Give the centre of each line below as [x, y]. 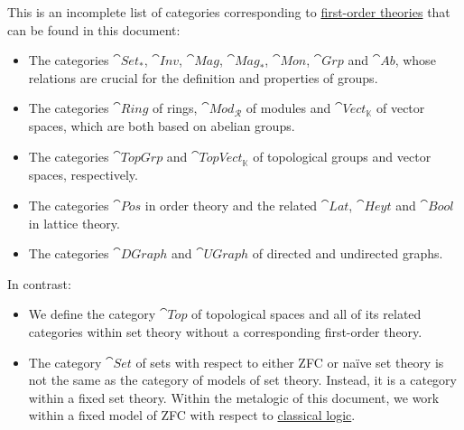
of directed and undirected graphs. [348, 253]
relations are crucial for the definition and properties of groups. [203, 77]
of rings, [175, 108]
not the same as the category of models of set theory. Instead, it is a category [242, 380]
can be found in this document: [94, 29]
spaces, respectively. [83, 175]
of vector [400, 108]
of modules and [288, 108]
